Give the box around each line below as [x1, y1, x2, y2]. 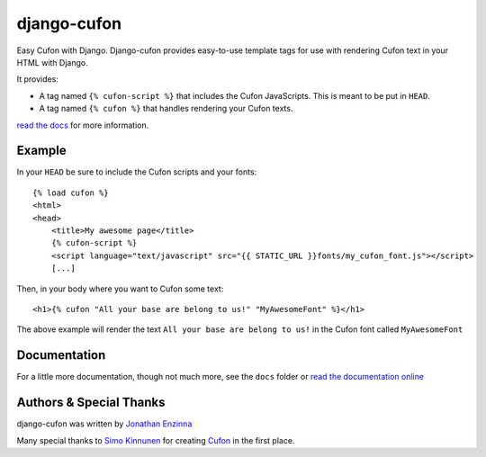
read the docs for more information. [16, 120, 149, 130]
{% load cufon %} [32, 187, 109, 198]
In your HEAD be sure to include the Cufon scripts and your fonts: [16, 166, 257, 177]
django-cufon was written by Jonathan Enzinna [16, 418, 193, 429]
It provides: [16, 74, 58, 85]
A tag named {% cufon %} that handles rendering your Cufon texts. [39, 103, 293, 114]
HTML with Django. [16, 57, 89, 67]
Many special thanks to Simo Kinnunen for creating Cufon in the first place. [16, 435, 295, 445]
